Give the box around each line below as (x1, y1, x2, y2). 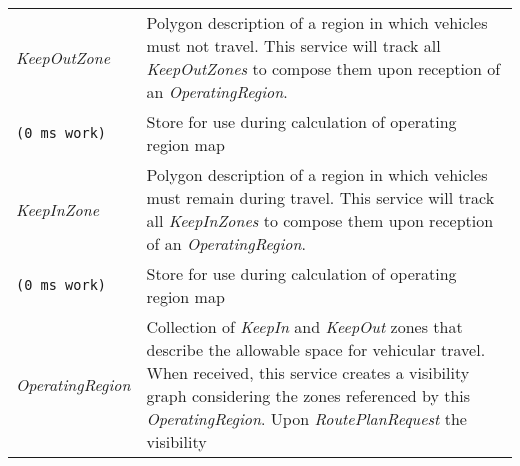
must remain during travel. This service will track (146, 186, 495, 209)
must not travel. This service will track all (146, 34, 441, 57)
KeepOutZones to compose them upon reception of (146, 57, 501, 80)
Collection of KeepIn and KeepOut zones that (146, 315, 463, 338)
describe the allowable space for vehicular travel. (146, 338, 486, 361)
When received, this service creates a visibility (146, 361, 470, 384)
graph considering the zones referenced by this (146, 384, 471, 407)
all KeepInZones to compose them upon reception (146, 209, 494, 232)
